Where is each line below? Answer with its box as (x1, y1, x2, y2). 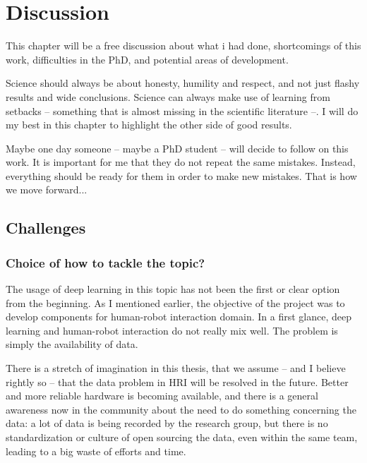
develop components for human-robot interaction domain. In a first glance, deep (6, 309, 351, 324)
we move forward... (6, 182, 88, 197)
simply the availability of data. (6, 337, 138, 351)
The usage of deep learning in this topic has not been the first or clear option (6, 282, 340, 296)
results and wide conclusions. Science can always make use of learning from (6, 89, 330, 104)
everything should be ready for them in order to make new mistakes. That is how (6, 168, 357, 183)
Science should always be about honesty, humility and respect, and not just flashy (6, 76, 360, 90)
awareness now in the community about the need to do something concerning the (6, 402, 356, 416)
